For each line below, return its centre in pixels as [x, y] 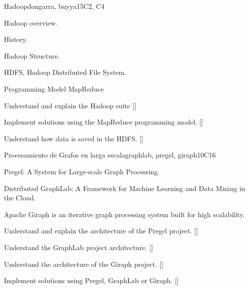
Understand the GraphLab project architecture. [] [79, 247]
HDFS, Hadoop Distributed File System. [65, 72]
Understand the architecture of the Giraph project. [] [84, 264]
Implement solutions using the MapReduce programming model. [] [104, 122]
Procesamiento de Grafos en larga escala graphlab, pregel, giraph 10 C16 [110, 155]
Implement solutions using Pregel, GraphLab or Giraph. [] [91, 280]
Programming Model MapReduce [54, 88]
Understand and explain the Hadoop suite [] [70, 105]
